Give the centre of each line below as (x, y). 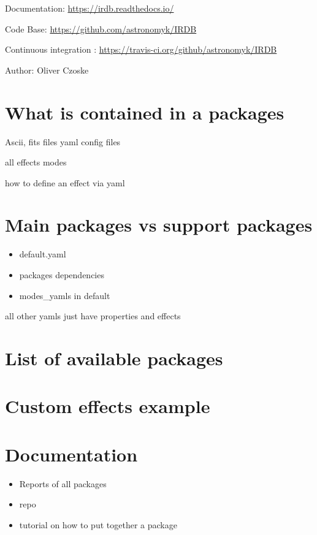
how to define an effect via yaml (65, 182)
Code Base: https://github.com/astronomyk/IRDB (101, 28)
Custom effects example (108, 406)
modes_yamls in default (65, 295)
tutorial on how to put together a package (98, 524)
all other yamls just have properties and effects (93, 316)
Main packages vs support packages (159, 225)
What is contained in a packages (145, 112)
